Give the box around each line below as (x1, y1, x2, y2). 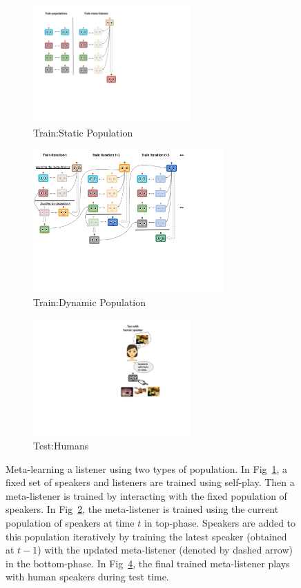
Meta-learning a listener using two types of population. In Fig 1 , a (6, 461, 288, 476)
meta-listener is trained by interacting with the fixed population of (6, 488, 287, 503)
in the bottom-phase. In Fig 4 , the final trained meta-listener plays (6, 556, 290, 570)
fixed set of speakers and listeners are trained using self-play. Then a (6, 475, 295, 489)
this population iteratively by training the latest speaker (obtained (6, 529, 287, 543)
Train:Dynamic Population (33, 294, 146, 309)
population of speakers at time (6, 515, 135, 529)
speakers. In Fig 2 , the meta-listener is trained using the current (6, 502, 279, 516)
